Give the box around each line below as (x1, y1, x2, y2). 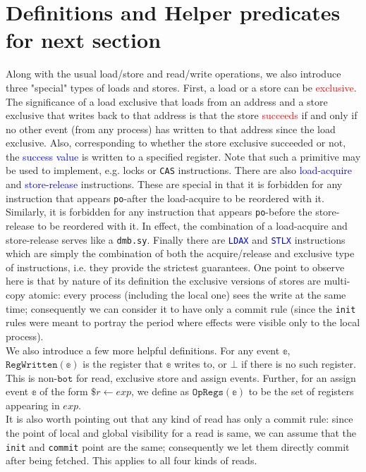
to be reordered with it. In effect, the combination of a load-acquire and (37, 218, 348, 233)
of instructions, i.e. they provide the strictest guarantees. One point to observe (6, 259, 345, 274)
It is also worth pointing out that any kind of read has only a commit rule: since (6, 411, 353, 426)
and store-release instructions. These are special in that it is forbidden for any (6, 177, 343, 192)
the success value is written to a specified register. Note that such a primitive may (6, 149, 361, 163)
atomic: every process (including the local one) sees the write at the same (28, 287, 346, 302)
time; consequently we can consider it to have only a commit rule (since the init (6, 301, 356, 316)
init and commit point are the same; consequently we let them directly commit (6, 439, 350, 454)
